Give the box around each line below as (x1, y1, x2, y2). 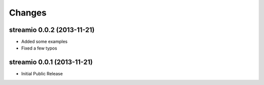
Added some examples (21, 39, 68, 45)
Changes (9, 7, 46, 18)
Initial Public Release (21, 71, 63, 77)
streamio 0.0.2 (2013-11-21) (9, 26, 95, 34)
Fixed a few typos (21, 45, 57, 51)
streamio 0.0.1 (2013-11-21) (9, 58, 93, 67)
